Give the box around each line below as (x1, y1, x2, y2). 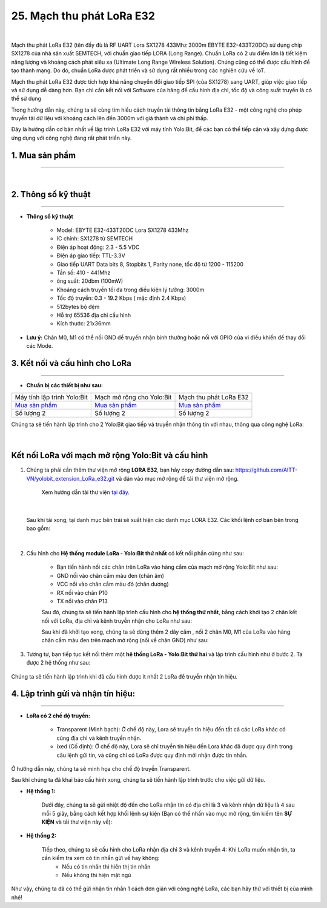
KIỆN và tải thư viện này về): (41, 818, 113, 825)
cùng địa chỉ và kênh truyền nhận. (56, 734, 142, 742)
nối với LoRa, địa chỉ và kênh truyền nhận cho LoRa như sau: (41, 617, 192, 625)
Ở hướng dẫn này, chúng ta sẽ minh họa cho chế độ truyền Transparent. (11, 765, 191, 772)
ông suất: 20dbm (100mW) (56, 277, 124, 285)
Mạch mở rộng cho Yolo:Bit (94, 393, 172, 401)
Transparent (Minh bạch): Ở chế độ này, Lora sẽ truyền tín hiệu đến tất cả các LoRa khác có (56, 726, 286, 733)
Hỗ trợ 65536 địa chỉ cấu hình (56, 311, 131, 319)
